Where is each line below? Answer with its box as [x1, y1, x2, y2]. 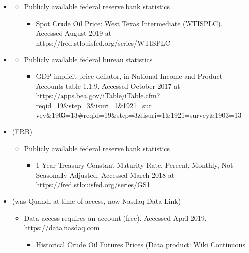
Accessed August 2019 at [36, 28, 112, 38]
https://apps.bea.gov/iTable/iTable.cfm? [36, 90, 160, 101]
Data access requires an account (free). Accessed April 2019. [24, 212, 207, 223]
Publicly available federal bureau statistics [24, 54, 153, 64]
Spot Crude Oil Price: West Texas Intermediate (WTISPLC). [36, 18, 223, 28]
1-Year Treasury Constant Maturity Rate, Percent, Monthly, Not [36, 160, 233, 170]
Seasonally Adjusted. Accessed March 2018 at [36, 169, 175, 180]
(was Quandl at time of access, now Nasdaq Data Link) [12, 195, 181, 206]
